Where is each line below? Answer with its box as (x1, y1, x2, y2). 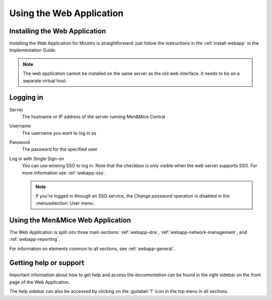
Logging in (9, 93, 44, 102)
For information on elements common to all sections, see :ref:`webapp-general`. (9, 245, 175, 252)
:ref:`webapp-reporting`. (9, 236, 60, 242)
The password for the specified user (22, 146, 98, 153)
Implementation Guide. (9, 47, 56, 53)
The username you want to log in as (22, 130, 97, 136)
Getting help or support (9, 259, 85, 267)
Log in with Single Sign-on (9, 156, 64, 162)
